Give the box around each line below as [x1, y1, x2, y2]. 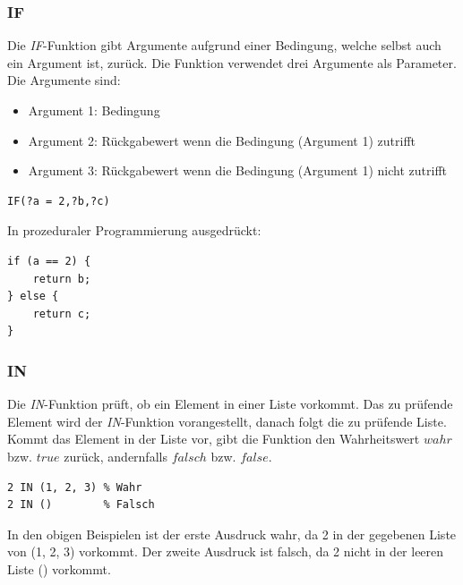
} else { [7, 290, 59, 303]
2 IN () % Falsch [7, 498, 155, 512]
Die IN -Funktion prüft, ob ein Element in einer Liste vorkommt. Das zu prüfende [7, 394, 453, 413]
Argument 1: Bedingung [28, 101, 160, 119]
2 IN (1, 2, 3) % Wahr [7, 480, 142, 494]
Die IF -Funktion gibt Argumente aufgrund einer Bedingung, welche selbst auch [7, 36, 442, 55]
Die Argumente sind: [7, 71, 121, 89]
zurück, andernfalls [64, 446, 167, 465]
